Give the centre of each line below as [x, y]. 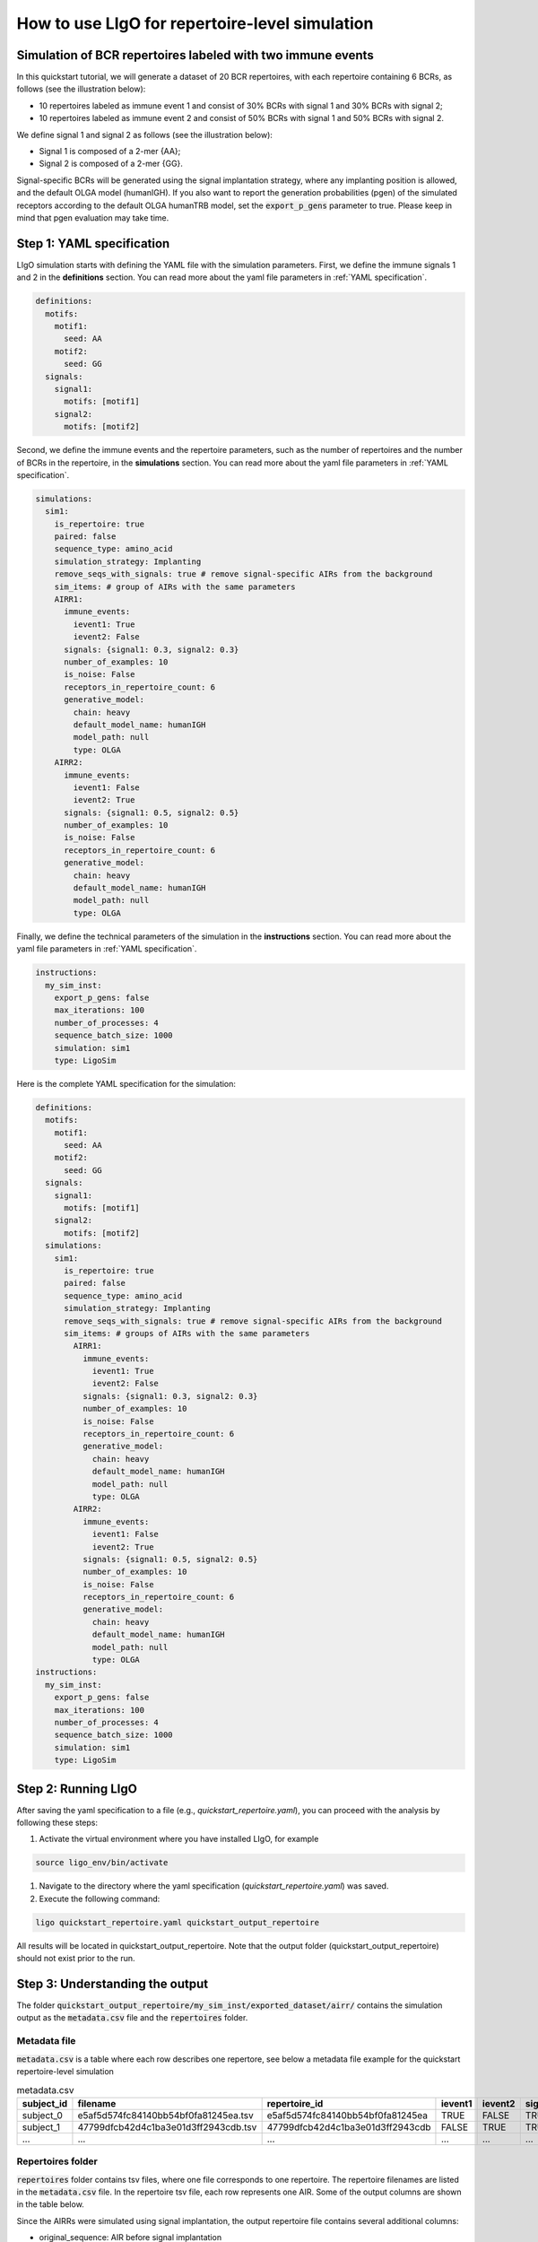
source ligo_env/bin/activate [102, 1863]
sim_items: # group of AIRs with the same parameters [175, 587]
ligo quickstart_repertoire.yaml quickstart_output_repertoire [178, 1922]
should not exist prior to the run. [76, 1959]
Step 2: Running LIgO [77, 1789]
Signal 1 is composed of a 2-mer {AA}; [110, 152]
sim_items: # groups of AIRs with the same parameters [187, 1333]
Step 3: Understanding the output [113, 1983]
